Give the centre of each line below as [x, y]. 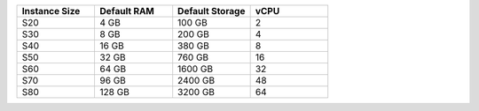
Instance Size [51, 11]
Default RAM [127, 11]
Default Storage [212, 11]
